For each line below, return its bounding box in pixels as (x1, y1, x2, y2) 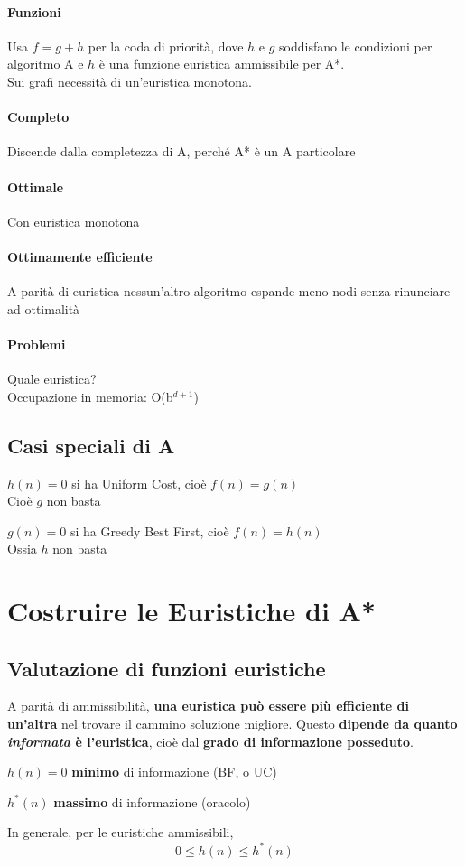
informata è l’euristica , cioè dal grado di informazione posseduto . (7, 731, 414, 750)
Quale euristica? (7, 369, 97, 388)
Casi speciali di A (7, 431, 175, 459)
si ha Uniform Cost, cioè (71, 473, 207, 492)
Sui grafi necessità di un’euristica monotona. (7, 71, 252, 90)
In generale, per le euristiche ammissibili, (7, 823, 234, 842)
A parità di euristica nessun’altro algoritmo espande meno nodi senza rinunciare (7, 282, 451, 301)
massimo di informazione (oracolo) (53, 792, 251, 811)
